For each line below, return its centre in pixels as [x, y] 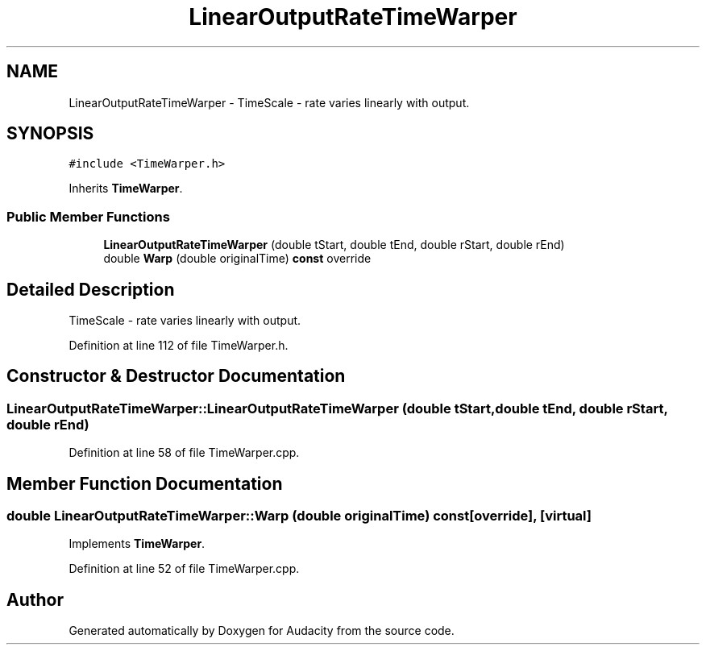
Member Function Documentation [145, 483]
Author [35, 599]
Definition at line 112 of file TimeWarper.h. [179, 346]
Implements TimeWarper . [137, 544]
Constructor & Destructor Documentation [176, 376]
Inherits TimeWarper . [126, 189]
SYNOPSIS [50, 134]
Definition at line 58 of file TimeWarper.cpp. [184, 453]
